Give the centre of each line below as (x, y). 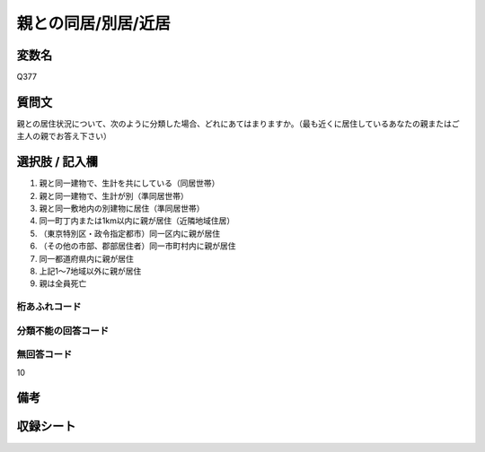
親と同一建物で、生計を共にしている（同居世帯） (129, 183)
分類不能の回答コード (63, 330)
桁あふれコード (49, 307)
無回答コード (44, 354)
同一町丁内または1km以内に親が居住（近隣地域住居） (137, 221)
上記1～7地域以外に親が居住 (90, 271)
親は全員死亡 (63, 283)
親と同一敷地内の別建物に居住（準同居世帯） (122, 209)
